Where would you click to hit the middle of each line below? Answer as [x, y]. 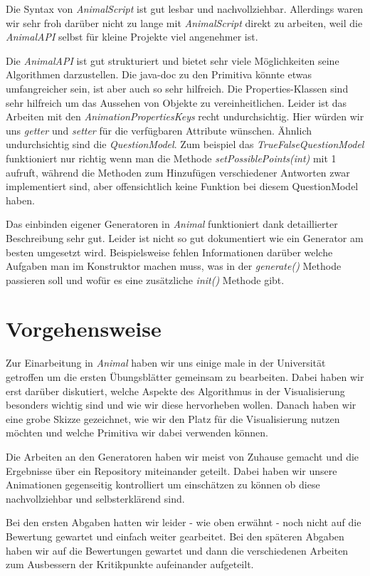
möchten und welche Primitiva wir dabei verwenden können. [137, 433]
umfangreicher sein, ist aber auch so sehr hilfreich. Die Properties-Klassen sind [177, 88]
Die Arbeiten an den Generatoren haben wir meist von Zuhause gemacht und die [183, 456]
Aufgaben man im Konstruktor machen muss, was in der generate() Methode [174, 266]
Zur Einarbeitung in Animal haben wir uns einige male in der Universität [166, 363]
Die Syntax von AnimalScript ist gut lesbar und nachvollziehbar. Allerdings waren [185, 9]
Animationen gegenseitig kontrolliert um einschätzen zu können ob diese [163, 485]
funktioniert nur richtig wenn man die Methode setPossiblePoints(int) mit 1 [171, 158]
